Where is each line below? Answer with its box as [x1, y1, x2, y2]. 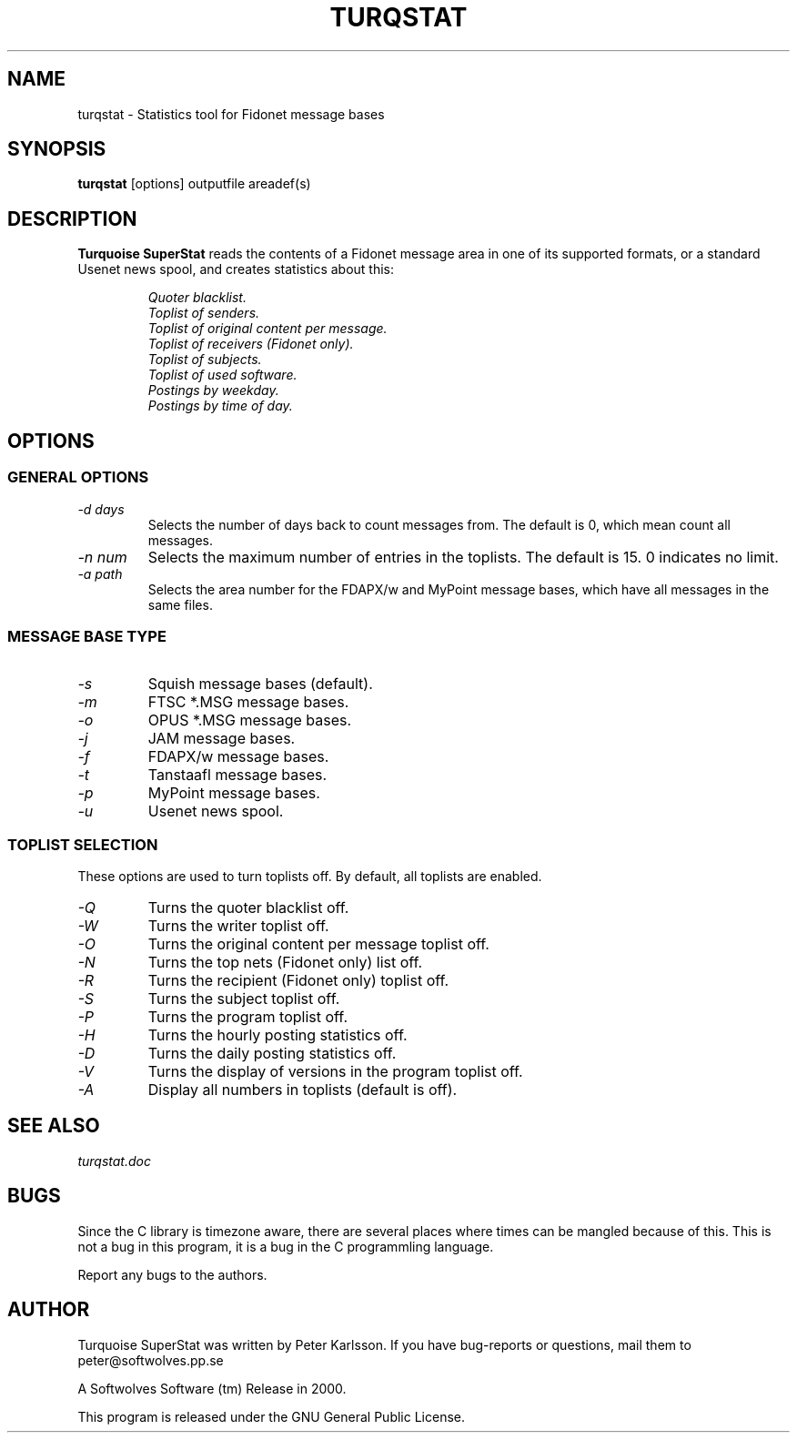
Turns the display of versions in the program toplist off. [147, 1062, 523, 1080]
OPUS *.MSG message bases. [147, 711, 352, 730]
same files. [147, 596, 213, 613]
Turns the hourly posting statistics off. [147, 1026, 408, 1044]
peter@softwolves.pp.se [77, 1352, 224, 1368]
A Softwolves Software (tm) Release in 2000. [77, 1380, 347, 1396]
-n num [77, 547, 127, 566]
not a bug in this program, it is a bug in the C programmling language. [77, 1238, 494, 1254]
